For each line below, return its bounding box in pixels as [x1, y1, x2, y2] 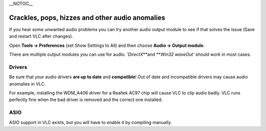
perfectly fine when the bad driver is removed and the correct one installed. [9, 97, 163, 103]
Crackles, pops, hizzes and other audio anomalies [9, 13, 166, 22]
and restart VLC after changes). [9, 33, 73, 39]
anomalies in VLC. [9, 81, 46, 87]
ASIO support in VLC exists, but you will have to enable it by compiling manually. [9, 119, 172, 125]
